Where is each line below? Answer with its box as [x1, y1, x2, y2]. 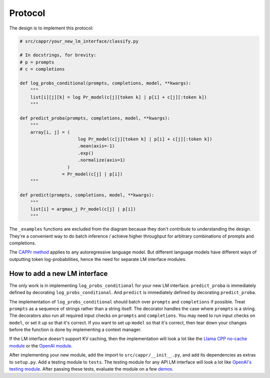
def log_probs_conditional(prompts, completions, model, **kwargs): [19, 80, 191, 86]
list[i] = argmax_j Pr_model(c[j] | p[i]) [30, 206, 136, 212]
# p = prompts [19, 59, 54, 65]
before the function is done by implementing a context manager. [9, 326, 142, 332]
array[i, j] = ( [30, 129, 70, 135]
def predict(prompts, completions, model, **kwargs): [19, 192, 154, 198]
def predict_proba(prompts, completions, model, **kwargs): [19, 115, 170, 121]
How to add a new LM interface [9, 269, 108, 277]
